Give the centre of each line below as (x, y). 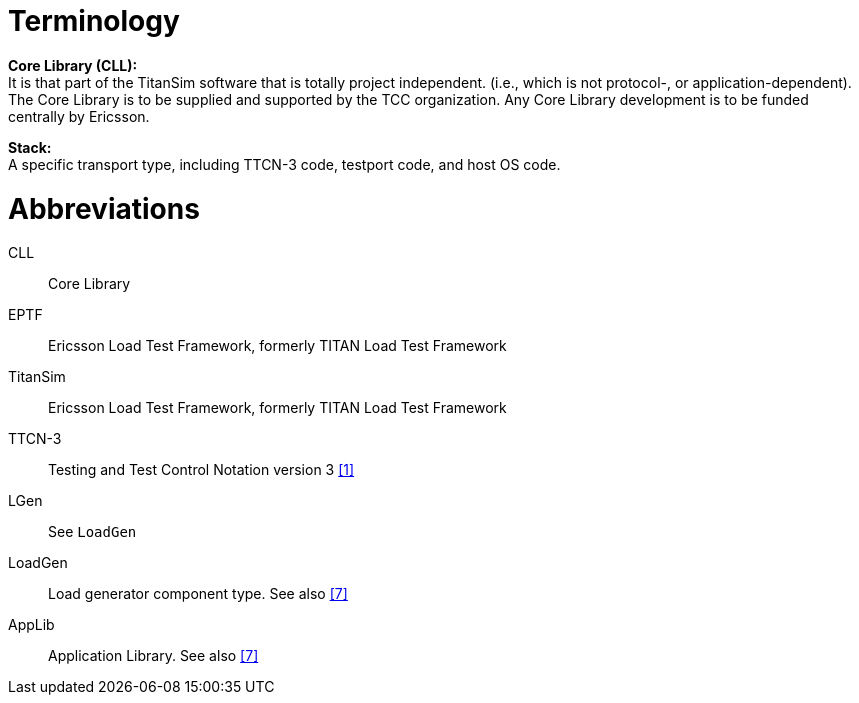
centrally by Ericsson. (79, 116)
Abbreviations (104, 208)
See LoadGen (92, 532)
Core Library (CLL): (73, 65)
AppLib (31, 625)
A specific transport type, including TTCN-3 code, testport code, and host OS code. (284, 164)
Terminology (94, 21)
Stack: (30, 147)
